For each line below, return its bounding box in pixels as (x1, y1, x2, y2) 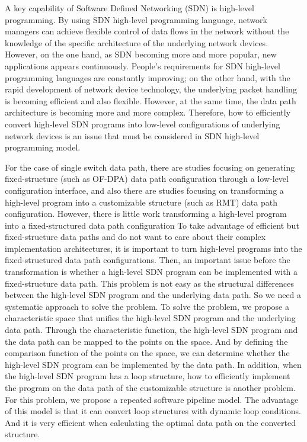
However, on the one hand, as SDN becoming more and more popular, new (5, 48, 277, 60)
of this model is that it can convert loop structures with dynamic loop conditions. (5, 405, 301, 417)
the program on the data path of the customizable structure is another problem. (5, 382, 296, 393)
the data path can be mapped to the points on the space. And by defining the (5, 335, 288, 347)
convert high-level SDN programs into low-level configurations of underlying (5, 117, 280, 130)
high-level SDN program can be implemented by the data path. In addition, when (5, 358, 302, 370)
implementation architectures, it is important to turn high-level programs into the (5, 242, 302, 254)
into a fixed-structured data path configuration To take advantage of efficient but (5, 219, 299, 231)
